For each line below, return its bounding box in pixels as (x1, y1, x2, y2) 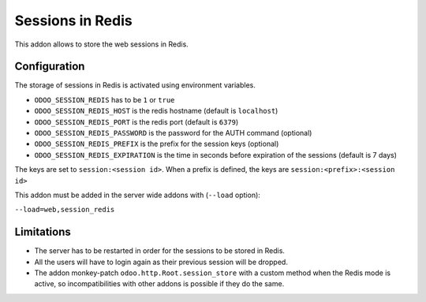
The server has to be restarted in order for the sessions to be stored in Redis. (34, 246, 286, 255)
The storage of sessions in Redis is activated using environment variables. (14, 80, 256, 90)
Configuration (14, 60, 85, 73)
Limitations (14, 226, 71, 239)
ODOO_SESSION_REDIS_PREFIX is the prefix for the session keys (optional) (34, 139, 279, 149)
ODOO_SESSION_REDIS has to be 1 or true (34, 95, 175, 104)
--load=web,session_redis (14, 205, 115, 214)
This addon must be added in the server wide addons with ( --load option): (14, 190, 260, 199)
